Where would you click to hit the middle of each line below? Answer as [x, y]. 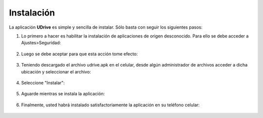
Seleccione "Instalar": [43, 83]
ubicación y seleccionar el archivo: [56, 72]
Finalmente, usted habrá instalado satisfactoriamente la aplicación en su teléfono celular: [110, 105]
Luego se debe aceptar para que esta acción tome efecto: [80, 54]
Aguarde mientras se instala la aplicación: [63, 94]
